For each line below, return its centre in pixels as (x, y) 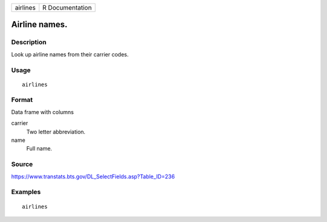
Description (29, 42)
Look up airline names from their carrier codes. (70, 54)
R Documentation (67, 8)
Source (22, 164)
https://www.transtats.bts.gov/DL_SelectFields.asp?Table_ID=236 (93, 177)
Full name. (39, 149)
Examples (26, 192)
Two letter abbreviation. (56, 132)
